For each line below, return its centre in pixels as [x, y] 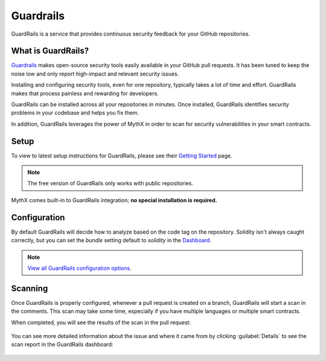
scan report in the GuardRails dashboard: [62, 345]
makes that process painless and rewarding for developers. [85, 93]
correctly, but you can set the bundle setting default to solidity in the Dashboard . [111, 240]
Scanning [30, 288]
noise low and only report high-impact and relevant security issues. [95, 74]
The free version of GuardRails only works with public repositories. [110, 184]
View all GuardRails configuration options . [79, 268]
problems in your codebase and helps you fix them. [75, 113]
